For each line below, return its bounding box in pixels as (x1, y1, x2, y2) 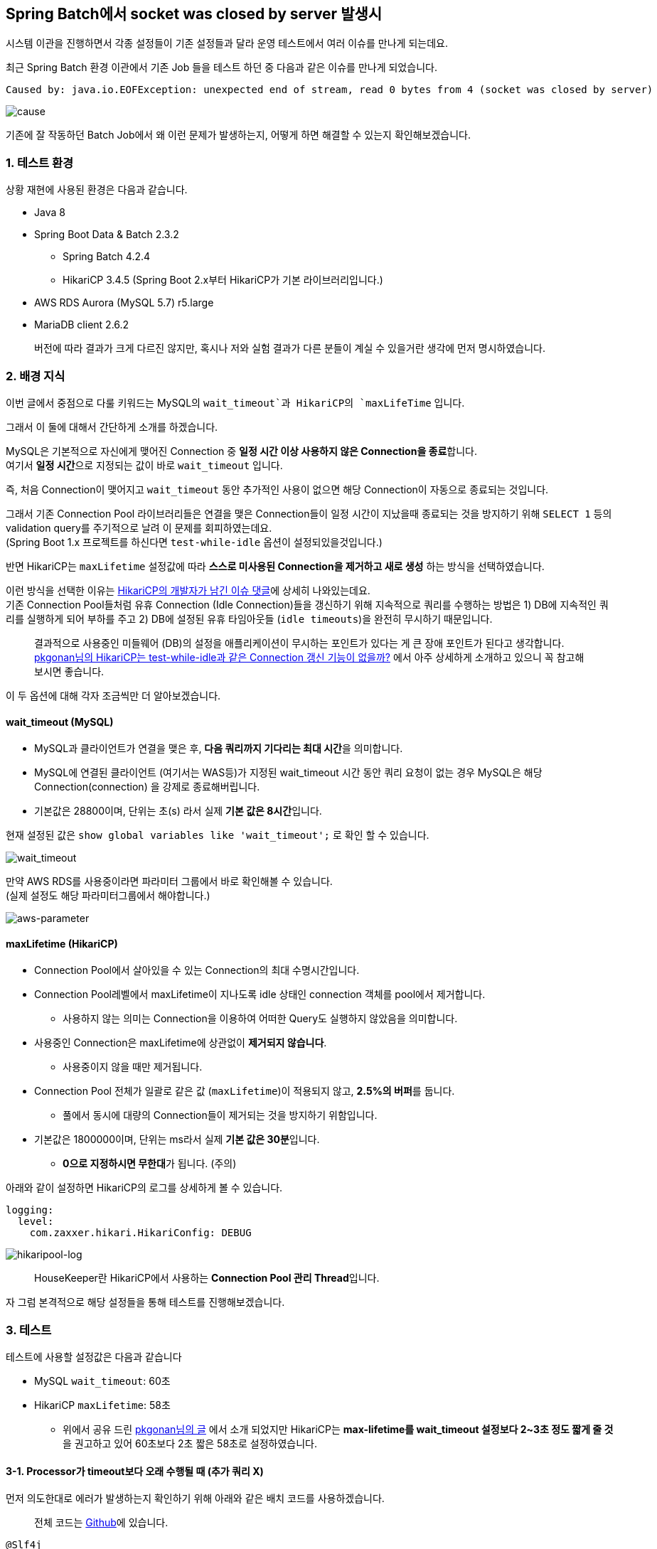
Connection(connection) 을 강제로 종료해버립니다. (34, 781, 260, 793)
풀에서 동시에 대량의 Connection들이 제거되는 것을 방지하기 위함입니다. (63, 1109, 378, 1122)
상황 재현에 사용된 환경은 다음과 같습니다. (6, 183, 188, 196)
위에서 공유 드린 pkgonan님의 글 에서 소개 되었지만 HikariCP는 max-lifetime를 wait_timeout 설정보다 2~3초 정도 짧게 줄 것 (63, 1423, 614, 1436)
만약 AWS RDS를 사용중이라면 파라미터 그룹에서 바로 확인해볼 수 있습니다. (6, 875, 333, 888)
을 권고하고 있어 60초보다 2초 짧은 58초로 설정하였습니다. (63, 1437, 317, 1450)
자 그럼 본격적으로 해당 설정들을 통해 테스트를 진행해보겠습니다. (6, 1296, 285, 1309)
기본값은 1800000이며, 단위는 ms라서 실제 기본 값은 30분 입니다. (34, 1133, 320, 1146)
